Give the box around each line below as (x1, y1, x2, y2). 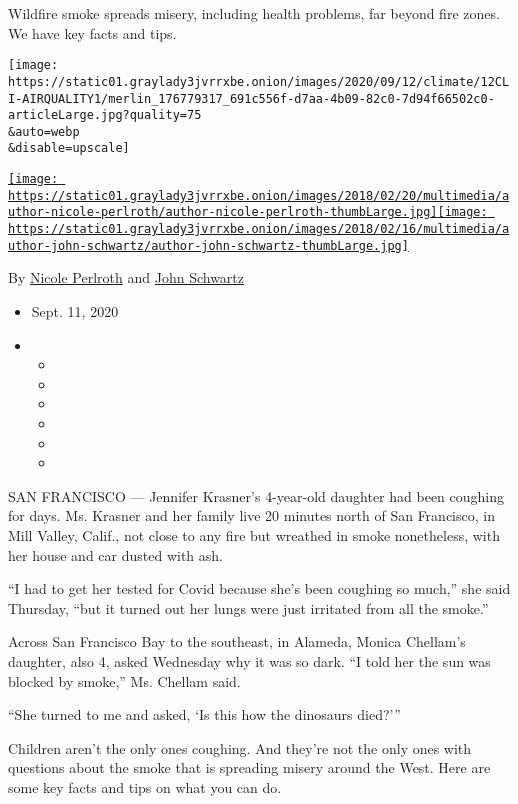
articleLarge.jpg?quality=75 (8, 108, 202, 123)
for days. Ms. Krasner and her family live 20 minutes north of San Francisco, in (8, 505, 495, 526)
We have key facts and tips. (8, 22, 177, 43)
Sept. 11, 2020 (31, 301, 119, 321)
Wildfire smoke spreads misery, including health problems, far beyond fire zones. (8, 3, 500, 23)
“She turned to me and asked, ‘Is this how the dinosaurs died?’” (8, 704, 401, 725)
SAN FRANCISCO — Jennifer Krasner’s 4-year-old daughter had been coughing (8, 485, 505, 506)
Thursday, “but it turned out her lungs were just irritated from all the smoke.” (8, 597, 489, 618)
